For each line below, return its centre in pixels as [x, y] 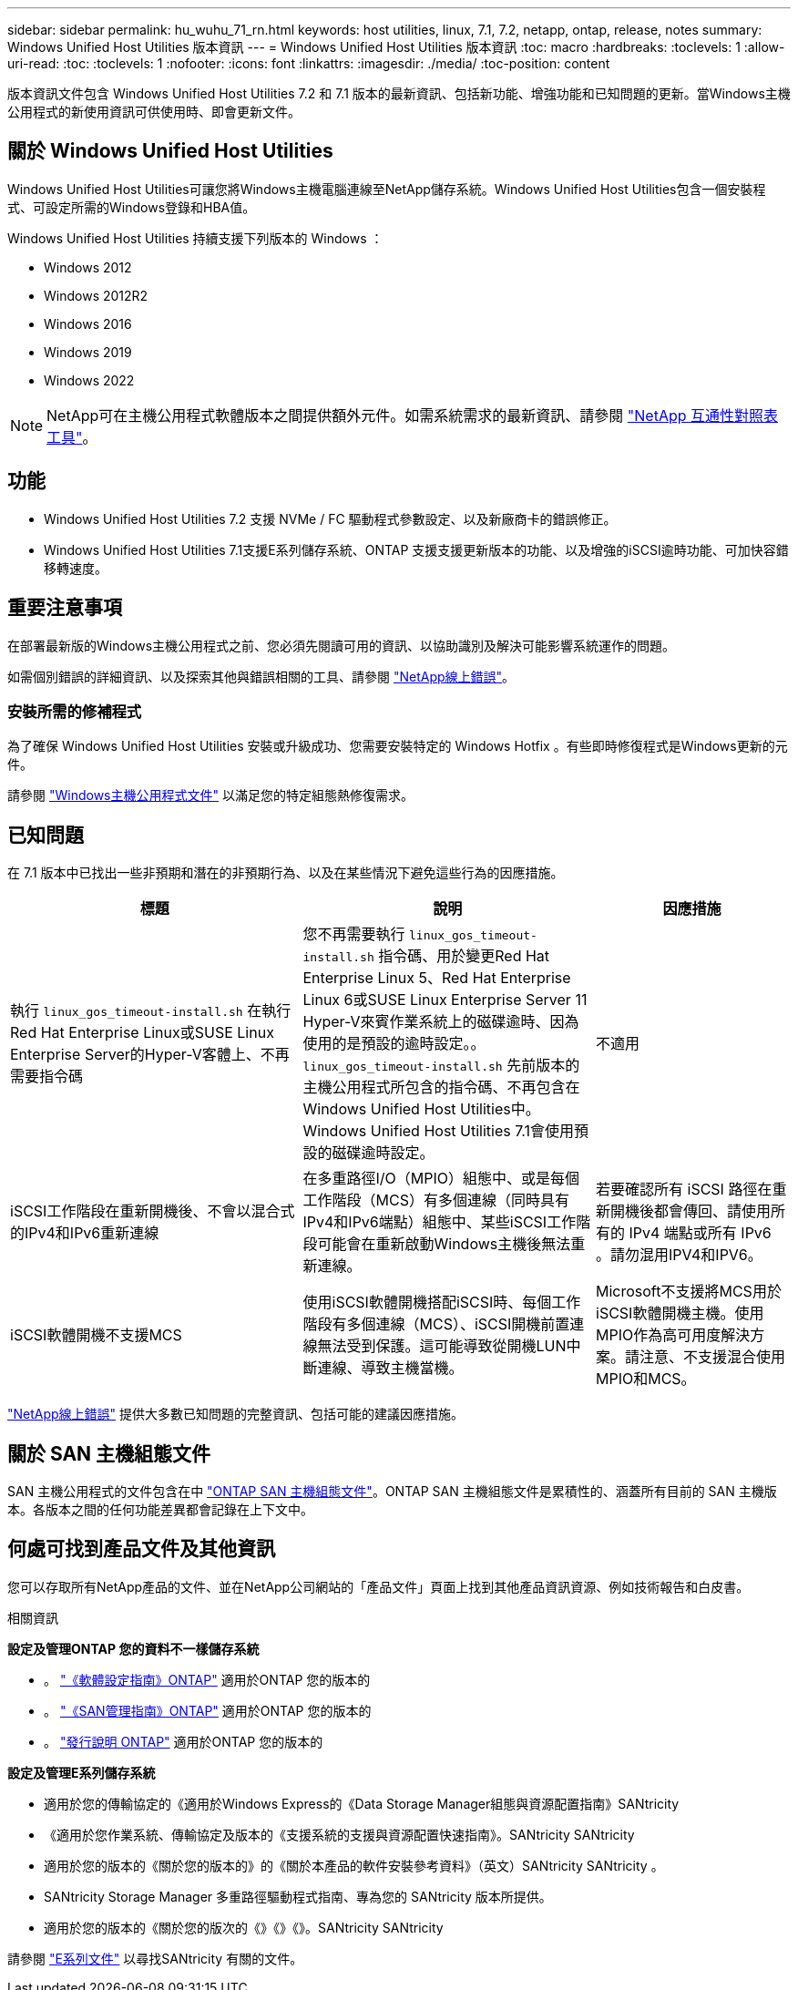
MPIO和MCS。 [646, 1379]
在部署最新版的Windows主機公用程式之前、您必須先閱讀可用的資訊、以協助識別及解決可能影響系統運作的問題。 [342, 645]
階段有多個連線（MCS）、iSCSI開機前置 [436, 1324]
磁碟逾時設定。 [383, 1153]
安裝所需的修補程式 [75, 711]
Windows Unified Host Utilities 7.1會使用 [438, 1131]
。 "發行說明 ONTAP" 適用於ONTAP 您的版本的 [184, 1741]
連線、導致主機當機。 [390, 1368]
